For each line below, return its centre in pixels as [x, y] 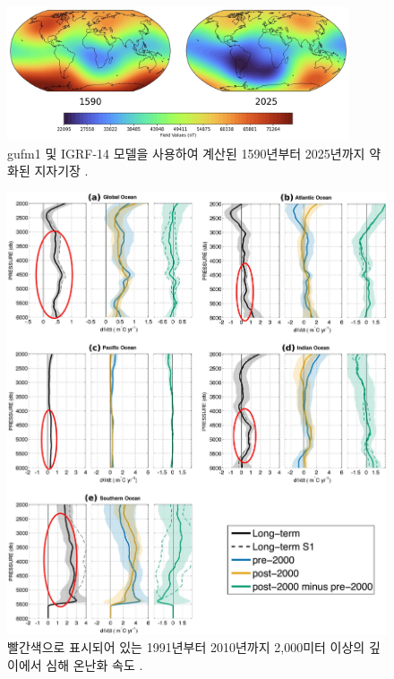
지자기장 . [61, 171]
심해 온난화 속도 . [94, 664]
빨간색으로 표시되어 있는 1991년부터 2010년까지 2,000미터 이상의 [186, 647]
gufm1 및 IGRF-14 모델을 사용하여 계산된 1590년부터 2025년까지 [186, 153]
